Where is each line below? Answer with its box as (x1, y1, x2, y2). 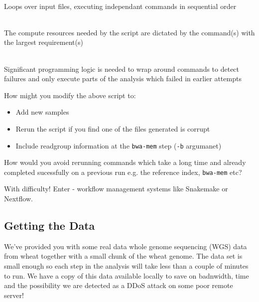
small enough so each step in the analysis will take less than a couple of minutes (4, 261, 249, 271)
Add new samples (15, 107, 69, 117)
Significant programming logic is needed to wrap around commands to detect (4, 63, 240, 74)
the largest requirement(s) (4, 37, 83, 47)
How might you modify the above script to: (4, 90, 136, 100)
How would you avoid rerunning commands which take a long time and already (4, 157, 246, 167)
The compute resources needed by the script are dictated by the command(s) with (4, 27, 255, 37)
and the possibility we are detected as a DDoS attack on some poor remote (4, 280, 233, 291)
